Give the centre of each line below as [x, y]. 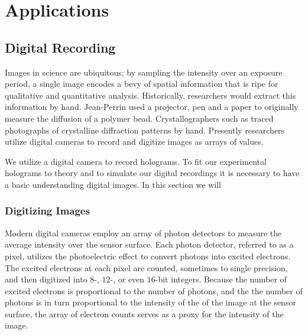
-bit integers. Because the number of [221, 279]
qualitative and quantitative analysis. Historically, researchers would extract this [150, 95]
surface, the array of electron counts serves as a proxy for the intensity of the [144, 313]
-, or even [127, 279]
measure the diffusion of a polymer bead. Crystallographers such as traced [139, 118]
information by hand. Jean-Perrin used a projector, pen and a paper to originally [152, 107]
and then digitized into [46, 279]
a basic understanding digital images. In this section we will [113, 184]
